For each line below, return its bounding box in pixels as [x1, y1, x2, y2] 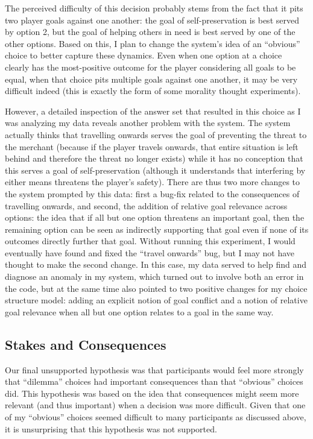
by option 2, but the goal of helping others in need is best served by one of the [5, 25, 296, 38]
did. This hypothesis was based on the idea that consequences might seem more [5, 387, 299, 399]
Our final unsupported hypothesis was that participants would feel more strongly [5, 363, 304, 376]
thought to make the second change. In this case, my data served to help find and [5, 258, 307, 271]
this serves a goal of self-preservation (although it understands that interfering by [5, 163, 306, 176]
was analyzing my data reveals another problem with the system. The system [5, 116, 291, 129]
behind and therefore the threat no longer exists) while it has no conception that [5, 152, 303, 165]
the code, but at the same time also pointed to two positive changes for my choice [5, 282, 308, 294]
